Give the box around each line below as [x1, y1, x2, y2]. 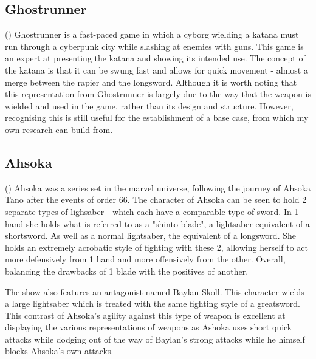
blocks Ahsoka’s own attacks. [5, 344, 114, 357]
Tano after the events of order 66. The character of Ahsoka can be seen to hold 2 [5, 193, 307, 206]
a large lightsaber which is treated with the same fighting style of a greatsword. [5, 297, 300, 310]
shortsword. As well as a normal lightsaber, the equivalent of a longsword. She [5, 229, 296, 242]
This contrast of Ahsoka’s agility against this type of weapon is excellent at [5, 309, 286, 321]
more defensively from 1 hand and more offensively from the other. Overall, [5, 253, 286, 265]
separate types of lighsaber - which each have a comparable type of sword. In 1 [5, 205, 299, 217]
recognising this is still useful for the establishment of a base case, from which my [5, 111, 309, 124]
